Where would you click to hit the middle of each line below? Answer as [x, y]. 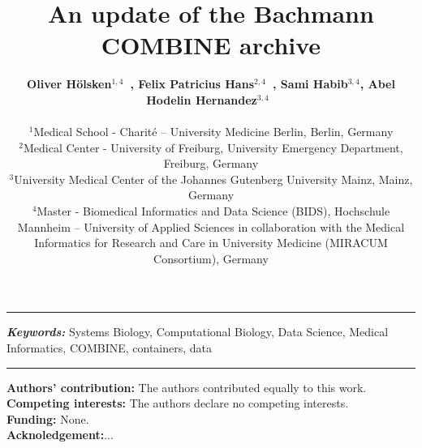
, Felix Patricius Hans [192, 84]
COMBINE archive [211, 45]
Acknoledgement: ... [60, 435]
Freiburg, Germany [211, 163]
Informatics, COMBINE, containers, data [110, 348]
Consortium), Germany [211, 258]
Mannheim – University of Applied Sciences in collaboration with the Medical [211, 226]
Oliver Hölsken [69, 84]
